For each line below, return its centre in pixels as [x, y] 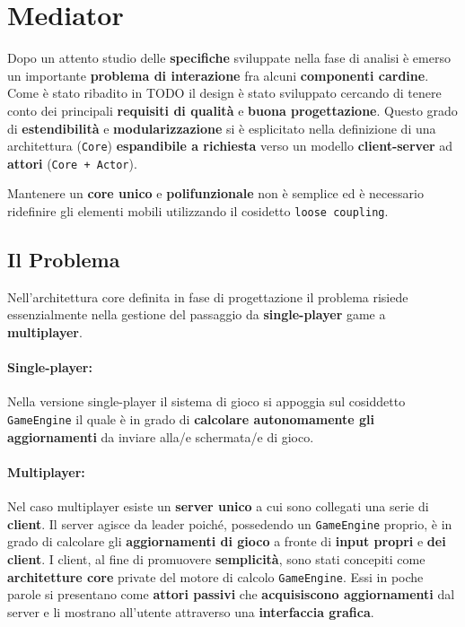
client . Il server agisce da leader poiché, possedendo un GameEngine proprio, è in [230, 523]
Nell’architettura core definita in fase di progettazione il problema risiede [208, 296]
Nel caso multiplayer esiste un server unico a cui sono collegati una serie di [218, 506]
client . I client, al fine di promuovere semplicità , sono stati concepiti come [216, 558]
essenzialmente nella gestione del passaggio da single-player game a [197, 314]
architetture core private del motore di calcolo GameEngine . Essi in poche [215, 576]
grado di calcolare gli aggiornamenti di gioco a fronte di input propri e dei [227, 541]
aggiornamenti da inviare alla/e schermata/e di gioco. [161, 436]
